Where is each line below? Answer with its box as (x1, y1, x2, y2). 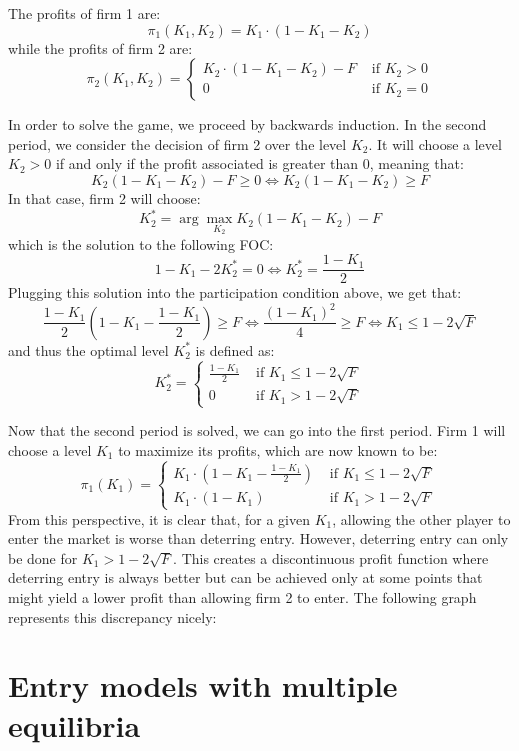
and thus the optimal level (8, 339, 169, 360)
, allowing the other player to (332, 508, 511, 529)
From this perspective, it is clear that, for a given (8, 508, 310, 529)
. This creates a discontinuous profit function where (173, 547, 489, 568)
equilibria (8, 704, 141, 745)
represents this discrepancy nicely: (8, 606, 217, 627)
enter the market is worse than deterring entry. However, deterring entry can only (8, 528, 509, 549)
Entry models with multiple (8, 665, 398, 706)
